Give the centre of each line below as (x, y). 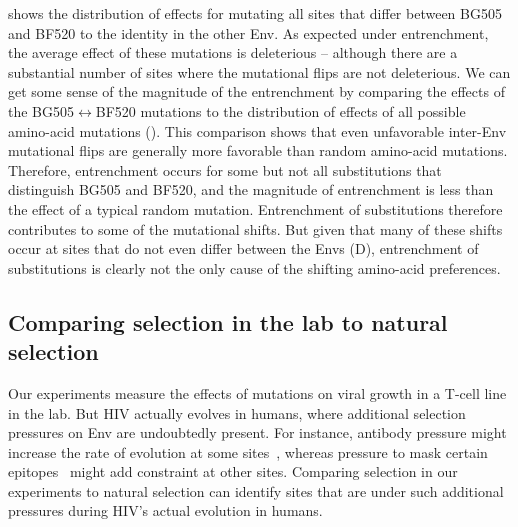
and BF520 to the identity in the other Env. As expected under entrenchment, (248, 32)
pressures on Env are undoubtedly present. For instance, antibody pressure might (257, 432)
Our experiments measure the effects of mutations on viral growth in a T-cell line (257, 392)
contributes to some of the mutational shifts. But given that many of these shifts (255, 228)
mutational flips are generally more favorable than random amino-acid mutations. (258, 150)
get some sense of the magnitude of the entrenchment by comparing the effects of (256, 91)
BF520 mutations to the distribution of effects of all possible (280, 110)
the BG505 (41, 110)
